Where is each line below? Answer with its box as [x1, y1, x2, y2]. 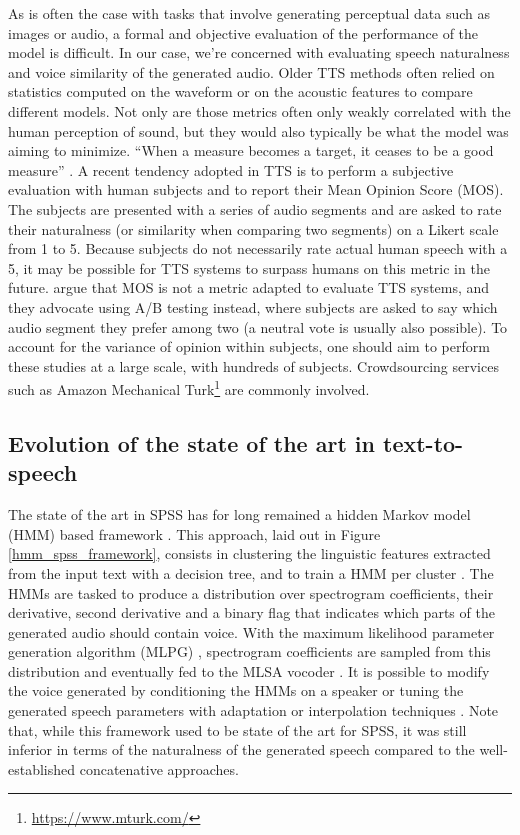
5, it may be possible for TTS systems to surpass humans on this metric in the [8, 257, 490, 278]
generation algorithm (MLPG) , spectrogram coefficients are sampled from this [8, 641, 491, 662]
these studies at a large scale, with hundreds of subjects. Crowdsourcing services [8, 355, 499, 376]
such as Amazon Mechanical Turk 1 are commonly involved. [8, 376, 370, 399]
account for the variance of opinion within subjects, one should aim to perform [8, 336, 490, 357]
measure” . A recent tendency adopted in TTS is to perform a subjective [8, 159, 454, 180]
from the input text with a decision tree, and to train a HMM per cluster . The [8, 562, 494, 583]
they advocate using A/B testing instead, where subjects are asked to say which [8, 296, 498, 317]
